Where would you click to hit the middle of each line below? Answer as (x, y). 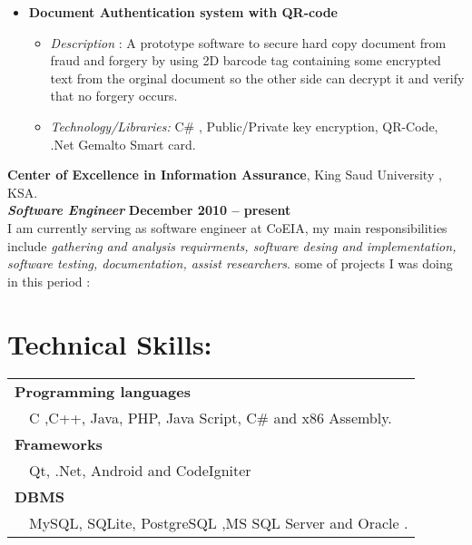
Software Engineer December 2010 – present (149, 210)
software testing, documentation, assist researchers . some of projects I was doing (230, 263)
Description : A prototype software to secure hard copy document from (248, 42)
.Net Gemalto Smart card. (123, 144)
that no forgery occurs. (114, 96)
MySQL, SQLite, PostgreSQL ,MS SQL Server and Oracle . (219, 523)
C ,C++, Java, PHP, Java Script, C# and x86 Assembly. (211, 418)
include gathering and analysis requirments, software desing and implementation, (232, 245)
